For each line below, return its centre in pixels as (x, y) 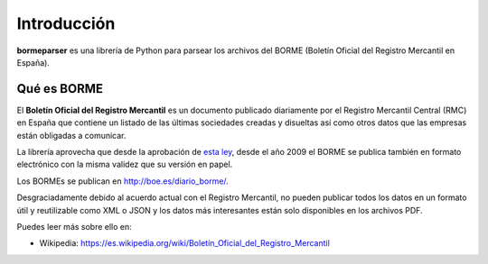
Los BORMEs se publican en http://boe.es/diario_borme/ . (123, 181)
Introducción (66, 23)
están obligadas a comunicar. (71, 135)
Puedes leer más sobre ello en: (75, 226)
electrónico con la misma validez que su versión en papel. (125, 164)
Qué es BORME (60, 89)
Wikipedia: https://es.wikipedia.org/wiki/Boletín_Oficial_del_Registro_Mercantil (184, 243)
